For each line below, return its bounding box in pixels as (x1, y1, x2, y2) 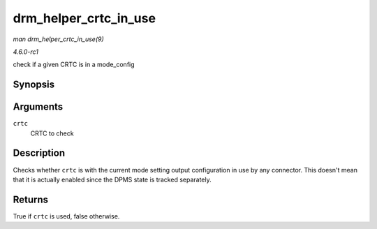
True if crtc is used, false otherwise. (13, 212, 120, 220)
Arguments (13, 101, 64, 113)
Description (13, 147, 66, 159)
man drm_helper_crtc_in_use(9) (13, 35, 104, 43)
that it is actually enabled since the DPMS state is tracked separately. (13, 175, 212, 184)
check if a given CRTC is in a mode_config (13, 60, 135, 69)
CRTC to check (30, 129, 74, 138)
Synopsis (13, 79, 55, 91)
